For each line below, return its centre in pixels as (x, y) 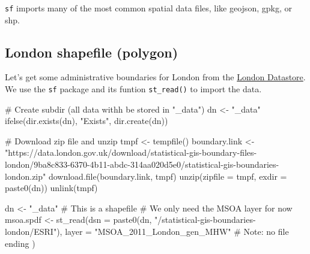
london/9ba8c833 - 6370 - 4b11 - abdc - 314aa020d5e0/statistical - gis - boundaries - (142, 164)
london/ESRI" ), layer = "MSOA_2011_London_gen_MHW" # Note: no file (147, 232)
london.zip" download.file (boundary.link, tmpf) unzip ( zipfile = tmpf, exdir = (146, 176)
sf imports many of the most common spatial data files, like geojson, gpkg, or (148, 8)
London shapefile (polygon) (92, 52)
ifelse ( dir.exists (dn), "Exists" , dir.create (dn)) (87, 121)
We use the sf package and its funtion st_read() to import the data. (133, 89)
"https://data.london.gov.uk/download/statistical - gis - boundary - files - (131, 152)
